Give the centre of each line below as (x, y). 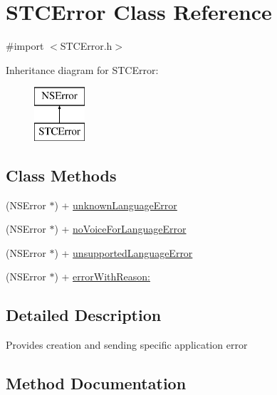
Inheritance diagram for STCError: (82, 69)
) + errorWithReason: (102, 276)
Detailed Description (84, 315)
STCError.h (86, 46)
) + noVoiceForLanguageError (120, 229)
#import (25, 46)
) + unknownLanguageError (116, 205)
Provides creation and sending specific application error (127, 345)
